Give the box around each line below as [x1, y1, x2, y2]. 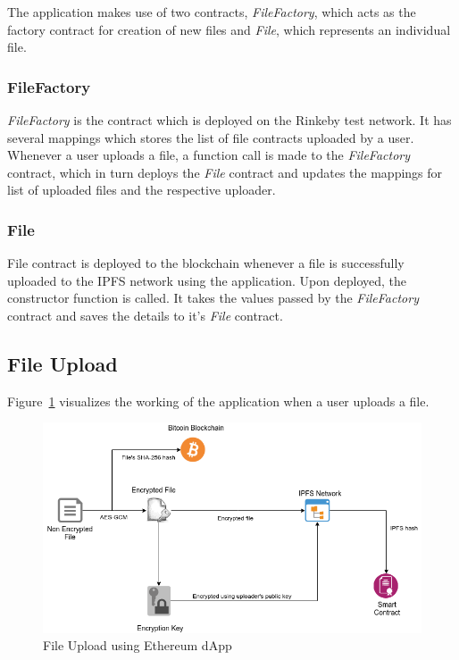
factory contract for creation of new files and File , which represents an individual [7, 20, 451, 38]
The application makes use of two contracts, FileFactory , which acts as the [7, 3, 416, 21]
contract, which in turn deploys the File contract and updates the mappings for [7, 163, 443, 181]
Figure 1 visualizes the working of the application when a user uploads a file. [7, 391, 430, 410]
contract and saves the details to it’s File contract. [7, 305, 283, 324]
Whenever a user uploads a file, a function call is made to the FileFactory [7, 146, 411, 164]
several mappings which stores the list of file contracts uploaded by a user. [7, 128, 414, 146]
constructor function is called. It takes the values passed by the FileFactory [7, 288, 419, 307]
